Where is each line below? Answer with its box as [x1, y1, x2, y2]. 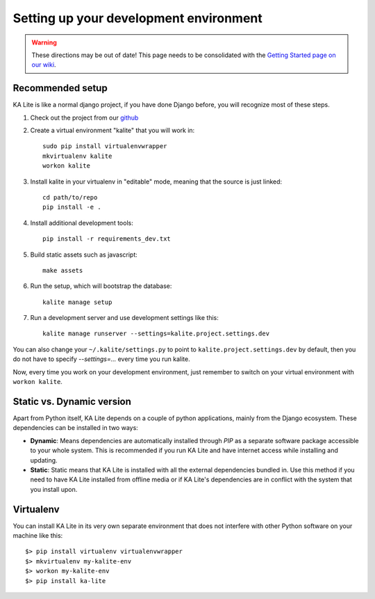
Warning [31, 38, 57, 47]
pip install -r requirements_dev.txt [42, 235, 172, 243]
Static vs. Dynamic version [12, 395, 132, 407]
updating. [30, 456, 58, 464]
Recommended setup [12, 82, 108, 94]
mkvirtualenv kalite [42, 152, 112, 160]
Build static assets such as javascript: [30, 250, 138, 259]
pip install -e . [42, 203, 101, 211]
